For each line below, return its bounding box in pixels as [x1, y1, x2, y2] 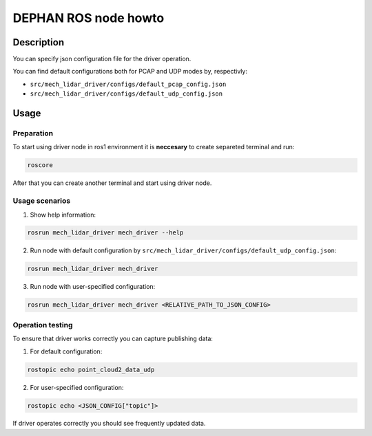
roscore [27, 162, 53, 169]
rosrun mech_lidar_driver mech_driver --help [27, 229, 184, 237]
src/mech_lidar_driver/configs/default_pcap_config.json [30, 80, 227, 88]
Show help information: [30, 210, 96, 219]
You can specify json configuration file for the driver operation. [12, 55, 192, 63]
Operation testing [12, 320, 73, 329]
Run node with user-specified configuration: [30, 283, 156, 291]
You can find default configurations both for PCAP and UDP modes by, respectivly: [12, 67, 248, 76]
